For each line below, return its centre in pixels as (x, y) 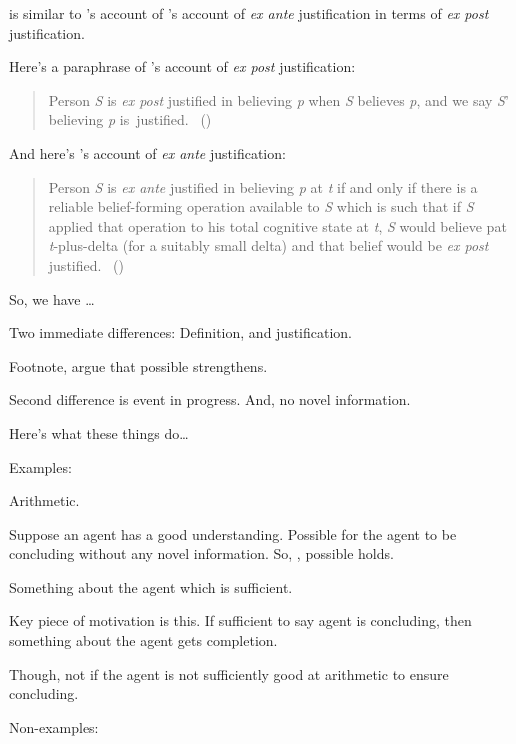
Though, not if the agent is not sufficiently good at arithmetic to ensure (229, 673)
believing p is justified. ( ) (130, 119)
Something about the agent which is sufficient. (151, 586)
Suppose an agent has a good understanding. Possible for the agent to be (233, 533)
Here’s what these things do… (99, 432)
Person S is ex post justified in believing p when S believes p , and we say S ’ (278, 99)
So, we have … (52, 298)
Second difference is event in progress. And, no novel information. (210, 399)
